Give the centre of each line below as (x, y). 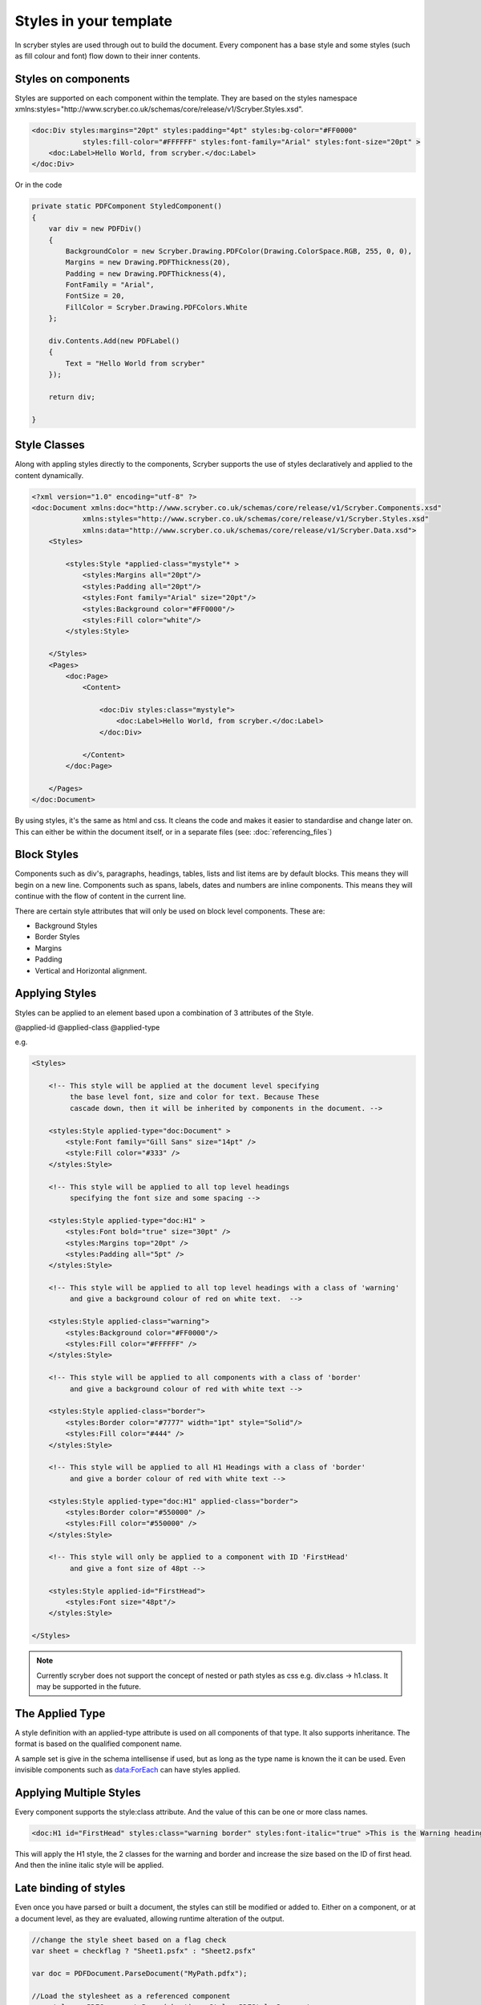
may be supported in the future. (89, 1686)
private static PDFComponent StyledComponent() (127, 206)
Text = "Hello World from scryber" (135, 363)
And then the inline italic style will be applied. (89, 1865)
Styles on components (72, 79)
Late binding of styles (70, 1888)
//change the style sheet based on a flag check (129, 1940)
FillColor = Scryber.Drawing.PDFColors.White (156, 307)
